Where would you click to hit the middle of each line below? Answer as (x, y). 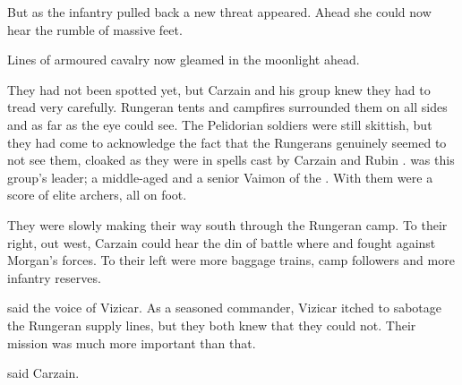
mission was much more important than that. (132, 342)
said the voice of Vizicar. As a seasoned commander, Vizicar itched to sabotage (224, 308)
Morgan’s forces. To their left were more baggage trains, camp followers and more (231, 260)
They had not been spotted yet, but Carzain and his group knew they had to (219, 89)
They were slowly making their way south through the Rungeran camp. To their (227, 224)
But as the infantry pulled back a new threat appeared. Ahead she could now (219, 12)
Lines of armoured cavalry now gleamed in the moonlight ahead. (184, 60)
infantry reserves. (54, 277)
